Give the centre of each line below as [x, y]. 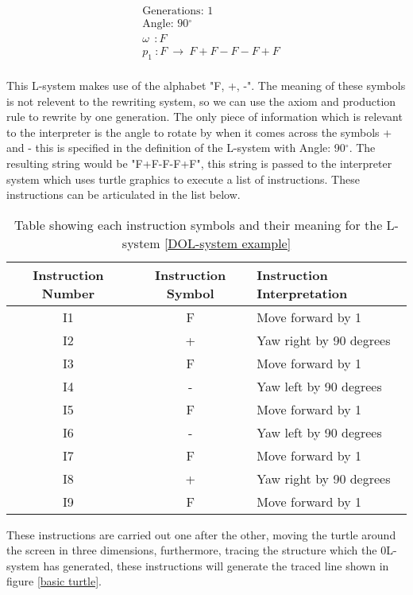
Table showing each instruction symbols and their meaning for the [199, 224]
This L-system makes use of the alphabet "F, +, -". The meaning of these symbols [206, 85]
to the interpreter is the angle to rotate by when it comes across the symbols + [199, 132]
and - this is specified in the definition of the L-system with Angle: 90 [176, 148]
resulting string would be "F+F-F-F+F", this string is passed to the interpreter [199, 163]
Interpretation [302, 293]
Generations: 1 [178, 12]
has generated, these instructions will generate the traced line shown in [216, 565]
